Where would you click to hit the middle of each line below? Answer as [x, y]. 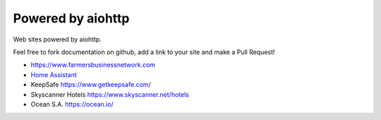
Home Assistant [54, 74]
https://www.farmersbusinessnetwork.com [93, 65]
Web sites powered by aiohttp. [58, 39]
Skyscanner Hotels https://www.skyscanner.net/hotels [110, 94]
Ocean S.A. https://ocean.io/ [72, 104]
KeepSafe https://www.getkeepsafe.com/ [91, 85]
